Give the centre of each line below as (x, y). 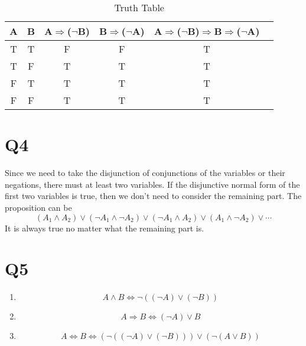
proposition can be (38, 207)
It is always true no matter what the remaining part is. (105, 228)
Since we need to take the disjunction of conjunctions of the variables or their (145, 173)
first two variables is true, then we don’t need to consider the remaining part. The (153, 196)
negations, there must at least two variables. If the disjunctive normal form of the (152, 184)
